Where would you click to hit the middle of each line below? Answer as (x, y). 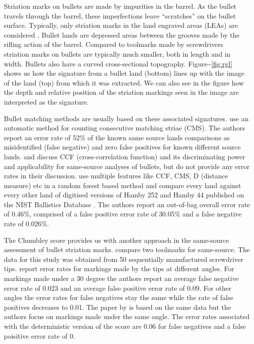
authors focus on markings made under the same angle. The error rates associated (127, 316)
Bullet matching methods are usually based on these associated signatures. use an (126, 118)
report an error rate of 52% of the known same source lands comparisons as (117, 137)
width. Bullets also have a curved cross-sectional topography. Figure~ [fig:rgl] (118, 63)
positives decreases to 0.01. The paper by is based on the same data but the (117, 307)
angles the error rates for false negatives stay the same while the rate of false (119, 297)
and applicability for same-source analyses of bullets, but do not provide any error (127, 166)
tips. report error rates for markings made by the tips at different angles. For (119, 269)
